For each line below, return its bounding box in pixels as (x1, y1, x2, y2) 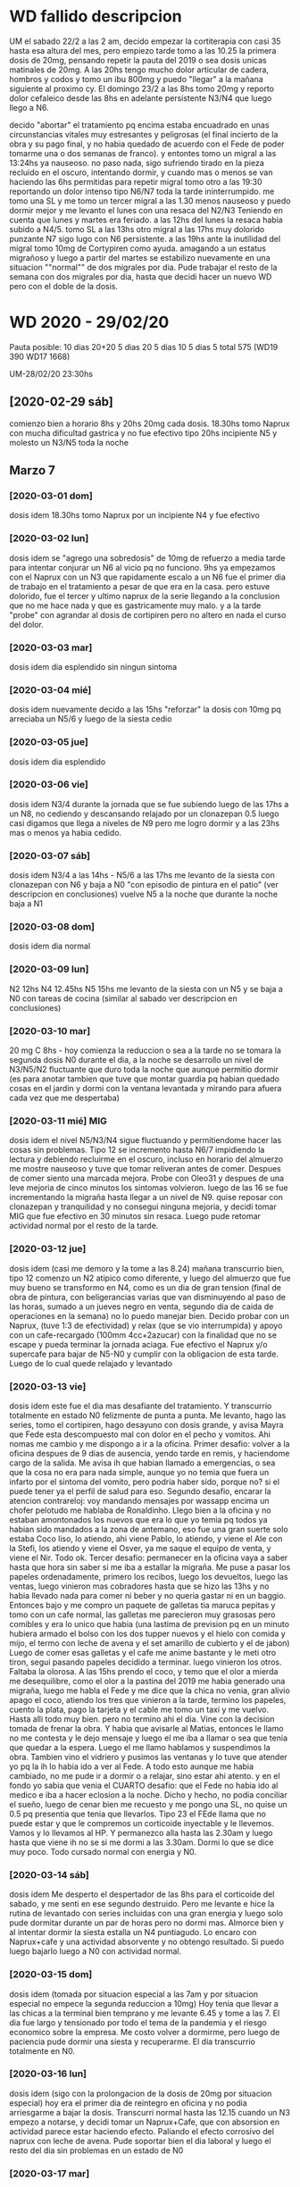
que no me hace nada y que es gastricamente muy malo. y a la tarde (9, 600, 262, 611)
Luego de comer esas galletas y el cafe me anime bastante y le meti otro (9, 1647, 277, 1657)
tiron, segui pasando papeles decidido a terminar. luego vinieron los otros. (9, 1657, 283, 1667)
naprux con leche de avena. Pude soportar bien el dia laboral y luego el (9, 2135, 271, 2146)
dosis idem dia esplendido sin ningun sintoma (9, 661, 177, 672)
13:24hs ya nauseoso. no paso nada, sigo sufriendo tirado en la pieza (9, 157, 265, 168)
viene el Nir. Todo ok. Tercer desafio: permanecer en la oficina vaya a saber (9, 1552, 288, 1563)
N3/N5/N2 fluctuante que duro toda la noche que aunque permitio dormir (9, 1064, 279, 1075)
